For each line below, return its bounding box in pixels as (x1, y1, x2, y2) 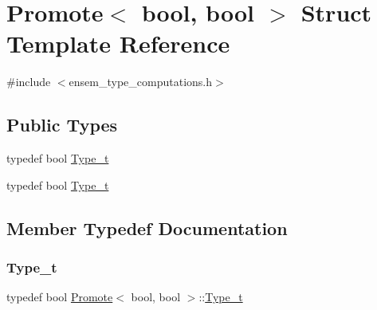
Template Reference (6, 27, 230, 60)
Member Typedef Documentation (6, 215, 288, 240)
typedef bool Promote (6, 288, 113, 305)
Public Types (6, 112, 118, 137)
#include (6, 73, 51, 90)
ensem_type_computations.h (69, 73, 212, 90)
